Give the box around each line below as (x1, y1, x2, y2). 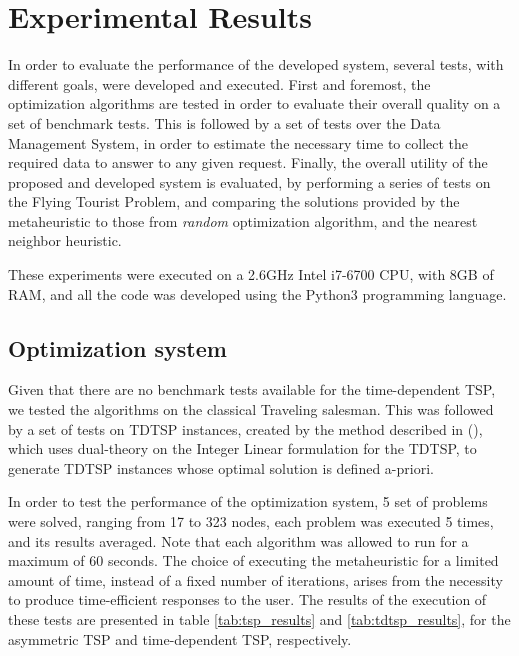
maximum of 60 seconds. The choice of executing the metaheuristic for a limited (8, 550, 499, 571)
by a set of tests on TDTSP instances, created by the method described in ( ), (8, 418, 483, 439)
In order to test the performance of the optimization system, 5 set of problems (8, 491, 488, 512)
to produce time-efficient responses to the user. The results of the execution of (8, 589, 487, 610)
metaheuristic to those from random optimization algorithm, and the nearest (8, 210, 478, 231)
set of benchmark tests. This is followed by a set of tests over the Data (8, 112, 441, 133)
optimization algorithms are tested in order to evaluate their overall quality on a (8, 93, 501, 114)
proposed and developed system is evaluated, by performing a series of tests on (8, 171, 491, 192)
